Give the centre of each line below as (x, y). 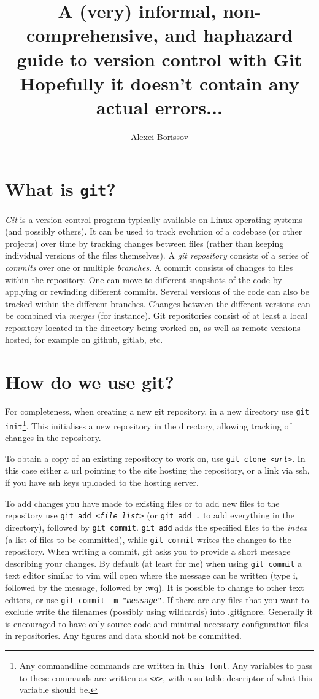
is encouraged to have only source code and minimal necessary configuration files (157, 623)
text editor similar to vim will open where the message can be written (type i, (152, 575)
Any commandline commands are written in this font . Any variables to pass (166, 666)
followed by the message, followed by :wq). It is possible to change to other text (155, 587)
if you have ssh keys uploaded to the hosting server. (102, 482)
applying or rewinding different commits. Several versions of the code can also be (157, 291)
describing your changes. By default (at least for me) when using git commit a (154, 563)
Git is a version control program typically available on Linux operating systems (154, 219)
